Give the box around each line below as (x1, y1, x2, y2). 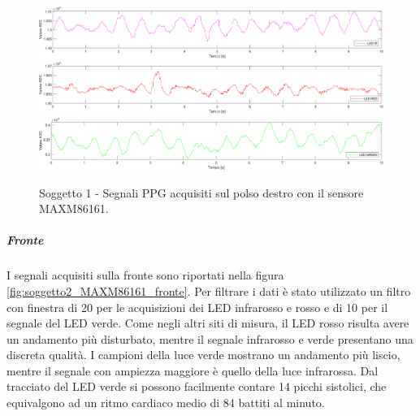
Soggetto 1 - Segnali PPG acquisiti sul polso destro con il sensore (39, 184, 364, 201)
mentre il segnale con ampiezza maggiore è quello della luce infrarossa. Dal (6, 362, 379, 379)
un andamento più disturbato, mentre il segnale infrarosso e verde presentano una (6, 330, 414, 347)
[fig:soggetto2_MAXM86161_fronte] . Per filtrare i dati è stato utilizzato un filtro (6, 282, 411, 299)
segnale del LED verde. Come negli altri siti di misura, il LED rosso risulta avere (6, 314, 409, 331)
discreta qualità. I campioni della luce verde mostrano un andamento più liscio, (6, 346, 401, 363)
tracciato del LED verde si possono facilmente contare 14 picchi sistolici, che (6, 378, 387, 395)
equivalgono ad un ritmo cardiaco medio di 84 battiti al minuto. (6, 394, 325, 411)
